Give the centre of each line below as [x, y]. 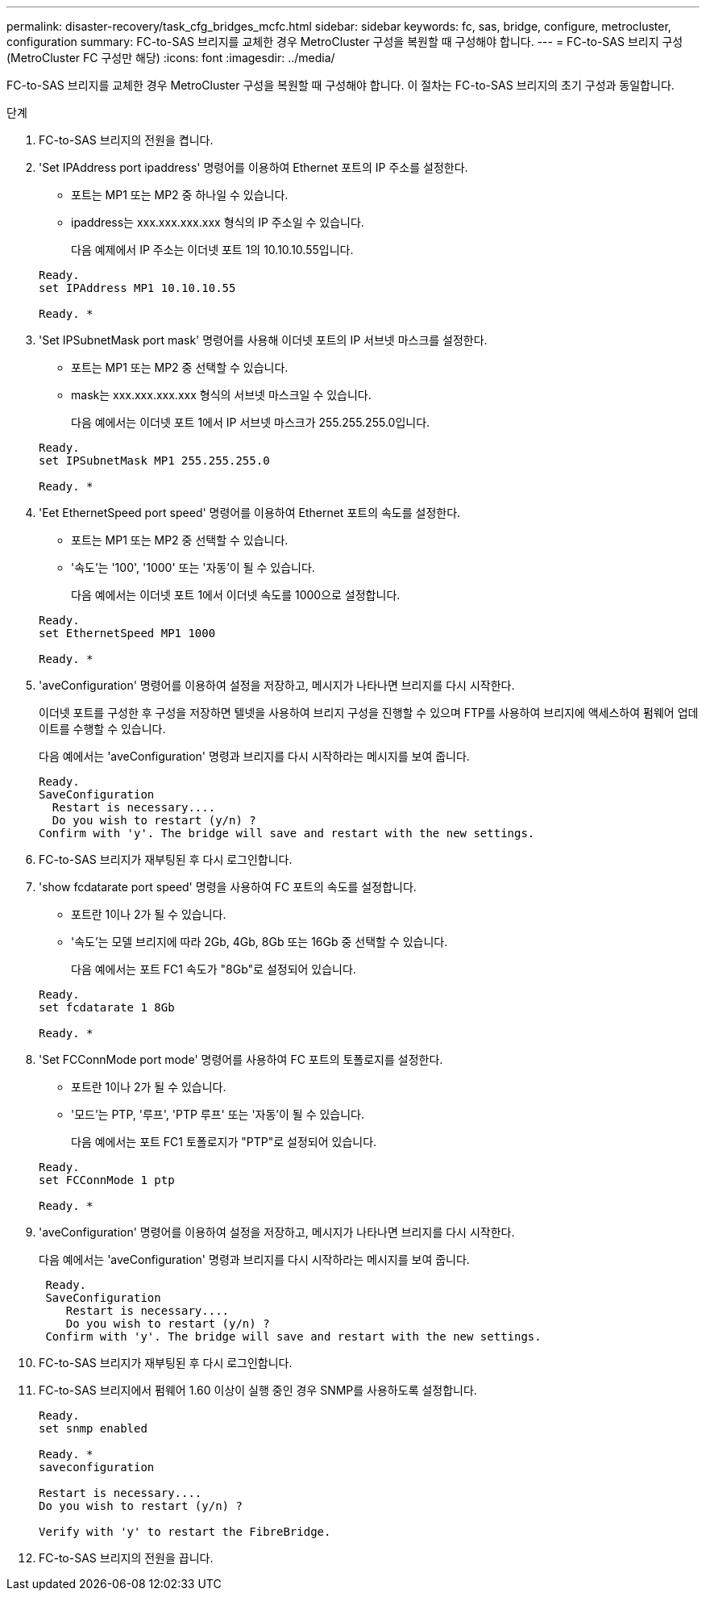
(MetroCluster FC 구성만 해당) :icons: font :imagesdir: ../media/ [171, 58]
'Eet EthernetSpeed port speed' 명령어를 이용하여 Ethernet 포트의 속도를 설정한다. [250, 513]
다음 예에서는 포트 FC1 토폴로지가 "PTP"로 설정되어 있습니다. [224, 1142]
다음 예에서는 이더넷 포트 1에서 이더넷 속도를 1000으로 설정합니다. [236, 595]
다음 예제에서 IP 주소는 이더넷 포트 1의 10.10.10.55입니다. [212, 250]
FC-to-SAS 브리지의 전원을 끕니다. [126, 1558]
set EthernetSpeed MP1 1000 [127, 633]
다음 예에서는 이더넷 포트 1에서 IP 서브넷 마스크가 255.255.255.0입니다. [251, 422]
